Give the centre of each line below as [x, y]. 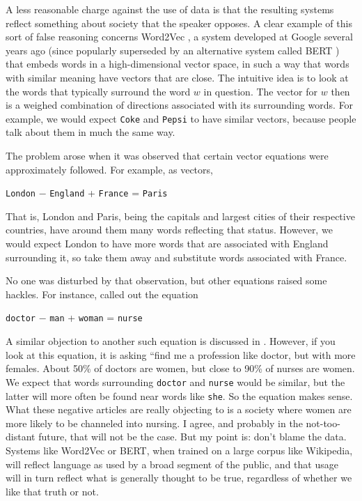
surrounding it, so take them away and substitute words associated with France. [176, 257]
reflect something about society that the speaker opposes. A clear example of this [179, 23]
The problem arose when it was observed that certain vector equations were [167, 155]
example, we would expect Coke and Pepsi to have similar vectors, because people [181, 118]
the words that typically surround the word [98, 91]
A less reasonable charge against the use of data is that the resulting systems [170, 9]
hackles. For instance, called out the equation [102, 294]
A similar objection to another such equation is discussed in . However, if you [171, 341]
